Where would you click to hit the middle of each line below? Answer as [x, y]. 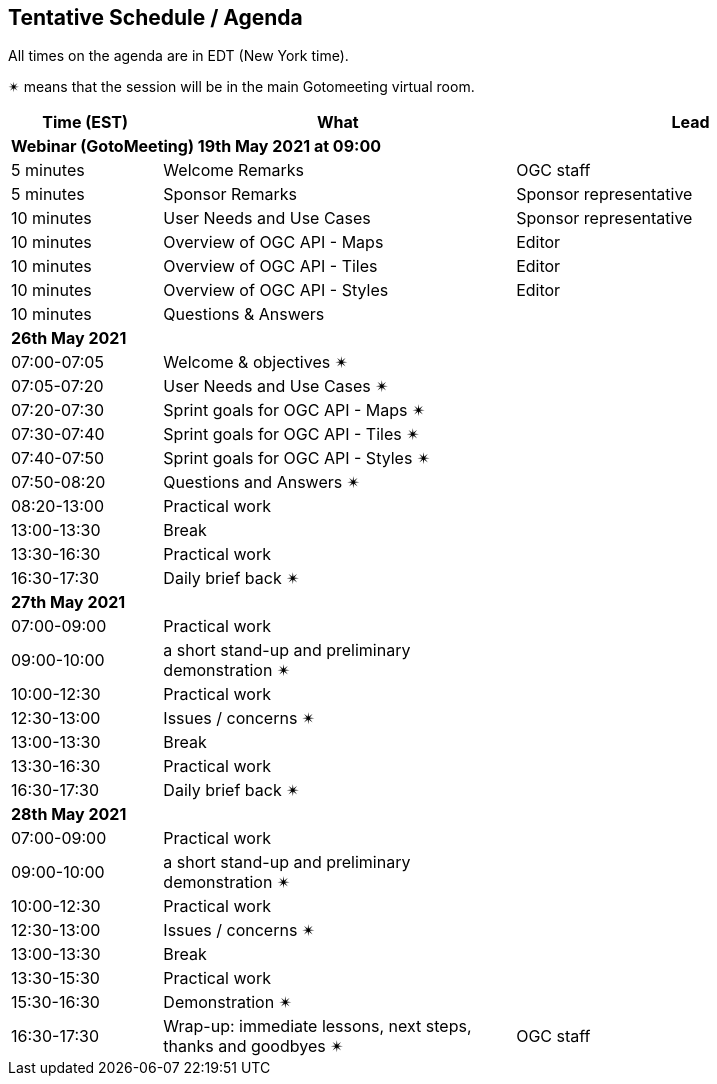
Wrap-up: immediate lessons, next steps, [317, 1026]
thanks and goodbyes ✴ [253, 1046]
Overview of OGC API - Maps [273, 242]
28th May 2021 [69, 814]
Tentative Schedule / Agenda [155, 17]
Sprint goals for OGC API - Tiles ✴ [291, 434]
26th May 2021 [69, 338]
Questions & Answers [244, 314]
